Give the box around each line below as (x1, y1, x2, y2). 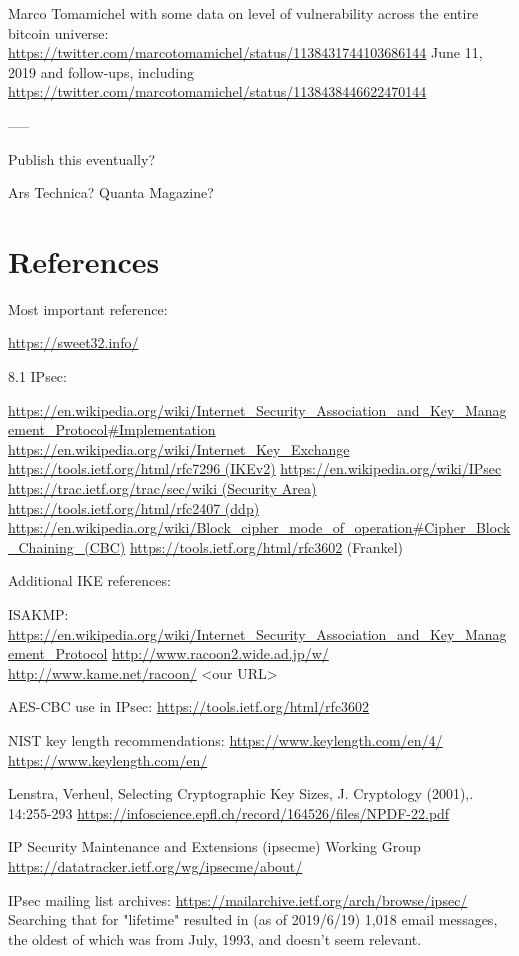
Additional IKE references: (8, 570, 171, 591)
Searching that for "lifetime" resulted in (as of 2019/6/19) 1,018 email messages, (8, 909, 498, 930)
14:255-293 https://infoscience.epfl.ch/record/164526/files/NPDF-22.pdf (8, 802, 450, 823)
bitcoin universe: (8, 22, 109, 43)
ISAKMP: (8, 604, 69, 624)
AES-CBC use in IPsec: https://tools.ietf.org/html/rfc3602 (8, 696, 370, 717)
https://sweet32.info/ (8, 332, 139, 353)
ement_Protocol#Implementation (8, 419, 216, 440)
